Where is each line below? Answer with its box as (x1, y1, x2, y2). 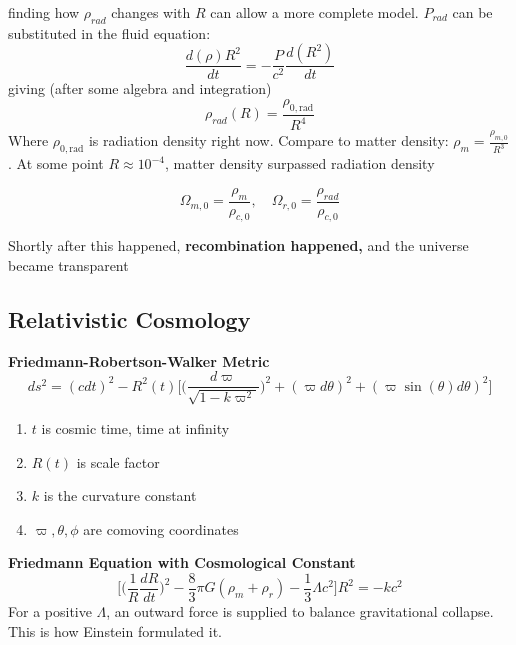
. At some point (8, 153, 104, 174)
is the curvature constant (43, 485, 197, 506)
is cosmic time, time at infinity (41, 417, 230, 438)
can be (452, 2, 493, 22)
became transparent (8, 255, 129, 276)
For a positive (8, 600, 92, 621)
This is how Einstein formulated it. (8, 620, 222, 641)
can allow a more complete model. (210, 2, 419, 22)
